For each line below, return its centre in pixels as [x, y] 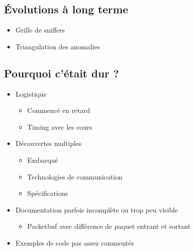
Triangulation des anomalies [58, 46]
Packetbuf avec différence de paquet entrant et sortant [109, 226]
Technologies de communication [75, 176]
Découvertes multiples [48, 143]
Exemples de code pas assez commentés [75, 242]
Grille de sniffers [40, 30]
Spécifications [48, 193]
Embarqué [43, 160]
